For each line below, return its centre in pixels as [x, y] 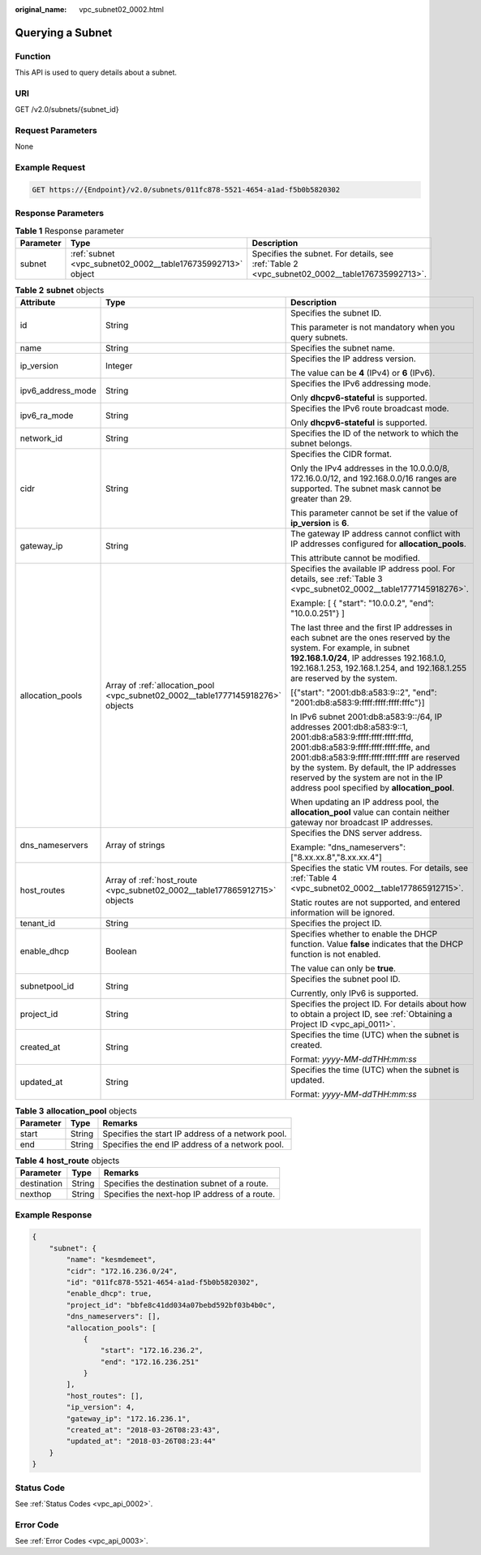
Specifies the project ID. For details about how [379, 1004]
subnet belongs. [322, 444]
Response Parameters [60, 213]
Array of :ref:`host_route [152, 881]
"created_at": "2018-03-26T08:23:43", [143, 1430]
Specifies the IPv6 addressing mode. [361, 384]
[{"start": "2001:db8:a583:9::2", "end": [364, 692]
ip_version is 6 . [320, 523]
